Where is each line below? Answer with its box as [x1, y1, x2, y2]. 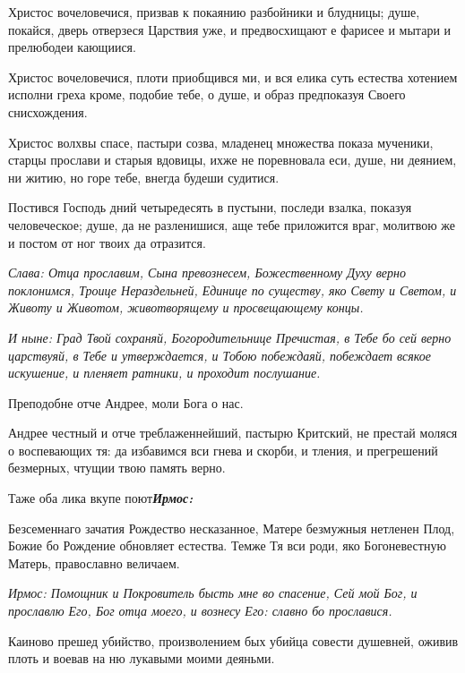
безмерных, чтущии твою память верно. [8, 458, 226, 477]
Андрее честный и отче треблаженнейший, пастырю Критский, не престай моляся [8, 423, 458, 442]
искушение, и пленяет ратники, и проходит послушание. [8, 363, 321, 382]
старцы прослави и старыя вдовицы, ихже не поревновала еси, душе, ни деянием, [8, 150, 457, 169]
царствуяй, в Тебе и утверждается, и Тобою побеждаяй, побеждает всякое [8, 345, 431, 364]
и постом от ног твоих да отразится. [8, 233, 206, 251]
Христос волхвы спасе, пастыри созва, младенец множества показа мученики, [8, 132, 434, 151]
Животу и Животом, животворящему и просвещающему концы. [8, 298, 364, 317]
